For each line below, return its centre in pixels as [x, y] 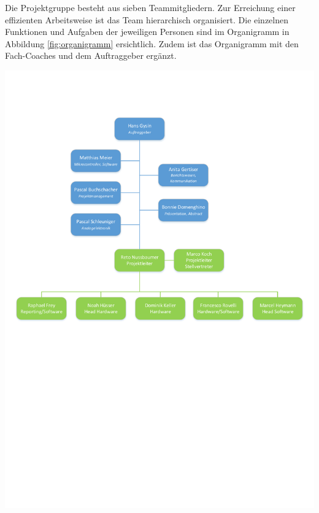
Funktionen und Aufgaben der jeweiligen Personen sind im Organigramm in [147, 32]
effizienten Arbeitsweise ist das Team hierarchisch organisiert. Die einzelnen [147, 19]
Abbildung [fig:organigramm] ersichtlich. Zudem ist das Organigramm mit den [152, 43]
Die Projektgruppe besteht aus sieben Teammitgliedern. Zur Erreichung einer [150, 7]
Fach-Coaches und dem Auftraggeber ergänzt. [91, 55]
